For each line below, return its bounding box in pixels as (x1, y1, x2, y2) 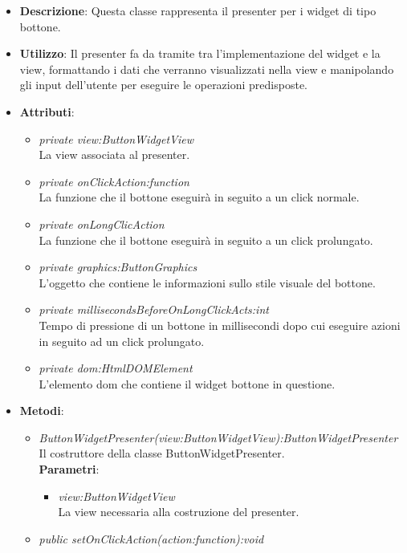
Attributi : (19, 103, 75, 120)
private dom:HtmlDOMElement (39, 360, 193, 376)
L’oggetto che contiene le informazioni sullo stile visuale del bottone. (39, 274, 376, 291)
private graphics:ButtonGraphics (39, 258, 197, 275)
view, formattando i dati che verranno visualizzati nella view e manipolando (19, 60, 394, 77)
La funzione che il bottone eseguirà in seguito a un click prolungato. (39, 231, 373, 248)
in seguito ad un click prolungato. (39, 332, 205, 349)
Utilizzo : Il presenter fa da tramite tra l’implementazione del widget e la (19, 45, 381, 62)
